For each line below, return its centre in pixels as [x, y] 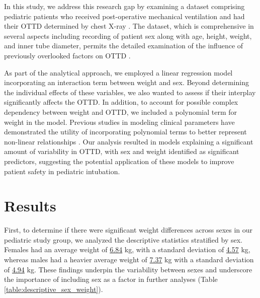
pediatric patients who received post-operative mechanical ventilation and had [124, 16]
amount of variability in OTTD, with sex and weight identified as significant [122, 151]
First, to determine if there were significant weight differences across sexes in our [128, 230]
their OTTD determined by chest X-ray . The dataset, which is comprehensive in [129, 26]
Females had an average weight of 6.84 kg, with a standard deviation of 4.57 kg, [127, 249]
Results [30, 206]
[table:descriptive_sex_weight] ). [54, 289]
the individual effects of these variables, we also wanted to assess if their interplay [130, 92]
